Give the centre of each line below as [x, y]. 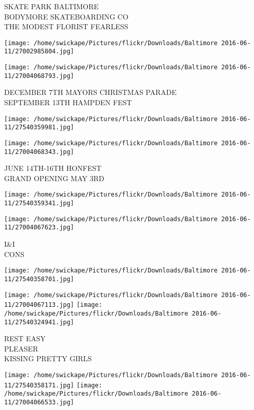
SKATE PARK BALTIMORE [51, 6]
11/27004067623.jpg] [39, 228]
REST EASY [25, 338]
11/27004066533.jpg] [39, 402]
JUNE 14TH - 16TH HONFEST [53, 168]
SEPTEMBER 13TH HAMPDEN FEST [68, 102]
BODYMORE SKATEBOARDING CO [66, 16]
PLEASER [21, 348]
